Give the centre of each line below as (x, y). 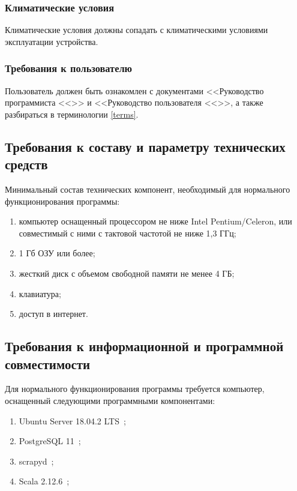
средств (26, 164)
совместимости (48, 363)
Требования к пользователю (69, 68)
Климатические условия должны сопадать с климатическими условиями (136, 30)
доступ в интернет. (53, 314)
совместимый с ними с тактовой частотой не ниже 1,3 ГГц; (127, 233)
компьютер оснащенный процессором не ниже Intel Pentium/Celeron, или (155, 221)
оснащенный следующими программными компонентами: (110, 400)
